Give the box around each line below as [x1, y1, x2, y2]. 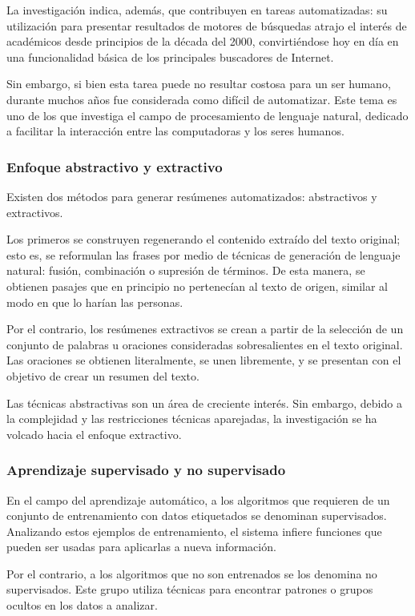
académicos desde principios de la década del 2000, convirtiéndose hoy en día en [6, 33, 399, 50]
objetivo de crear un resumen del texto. [6, 367, 199, 384]
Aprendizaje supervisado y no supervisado [6, 460, 286, 480]
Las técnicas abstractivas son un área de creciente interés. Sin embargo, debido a [6, 394, 402, 411]
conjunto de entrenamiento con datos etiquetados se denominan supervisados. [6, 507, 387, 524]
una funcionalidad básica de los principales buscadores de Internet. [6, 48, 334, 65]
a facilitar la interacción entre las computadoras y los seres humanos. [6, 123, 344, 139]
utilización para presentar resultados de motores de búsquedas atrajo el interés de [6, 17, 407, 34]
